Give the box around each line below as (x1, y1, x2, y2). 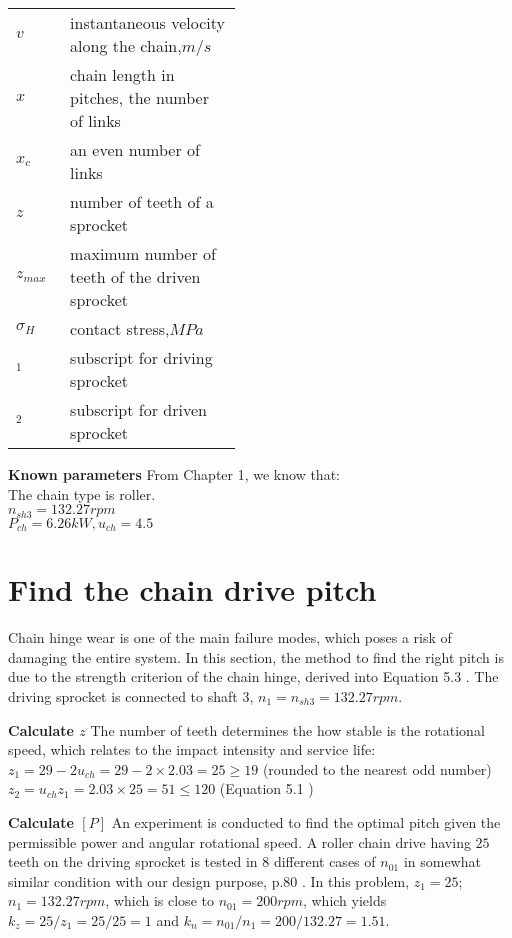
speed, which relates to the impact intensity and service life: (8, 739, 376, 760)
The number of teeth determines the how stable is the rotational (90, 719, 485, 740)
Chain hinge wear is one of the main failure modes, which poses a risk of (8, 627, 452, 648)
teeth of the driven (70, 265, 201, 288)
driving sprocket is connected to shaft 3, (8, 686, 254, 706)
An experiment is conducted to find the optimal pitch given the (111, 811, 501, 832)
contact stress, (70, 317, 170, 340)
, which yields (302, 890, 387, 911)
